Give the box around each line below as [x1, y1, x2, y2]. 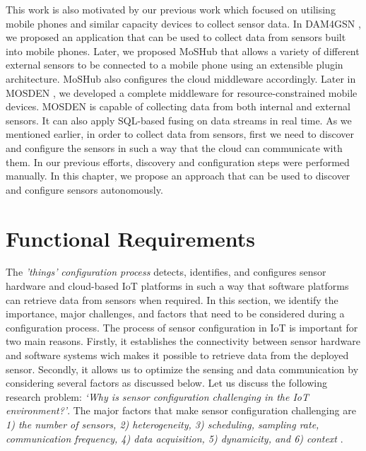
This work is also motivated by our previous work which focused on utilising [6, 2, 336, 16]
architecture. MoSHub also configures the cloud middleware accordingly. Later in [6, 71, 356, 86]
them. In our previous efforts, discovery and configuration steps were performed [6, 154, 350, 169]
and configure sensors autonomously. [6, 182, 163, 197]
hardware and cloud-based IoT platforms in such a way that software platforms [6, 279, 349, 293]
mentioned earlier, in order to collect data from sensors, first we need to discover [6, 127, 354, 141]
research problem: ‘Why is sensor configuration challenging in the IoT [6, 389, 309, 404]
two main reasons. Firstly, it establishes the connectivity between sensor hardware [6, 334, 360, 348]
